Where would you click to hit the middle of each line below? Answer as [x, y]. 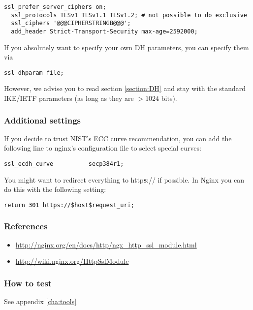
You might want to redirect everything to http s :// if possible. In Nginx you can [124, 179]
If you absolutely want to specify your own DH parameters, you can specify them [126, 47]
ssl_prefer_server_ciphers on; [55, 7]
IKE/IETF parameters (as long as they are [69, 98]
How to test [28, 283]
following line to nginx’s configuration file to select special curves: [103, 148]
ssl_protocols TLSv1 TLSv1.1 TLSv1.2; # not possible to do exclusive [129, 15]
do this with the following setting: [55, 189]
